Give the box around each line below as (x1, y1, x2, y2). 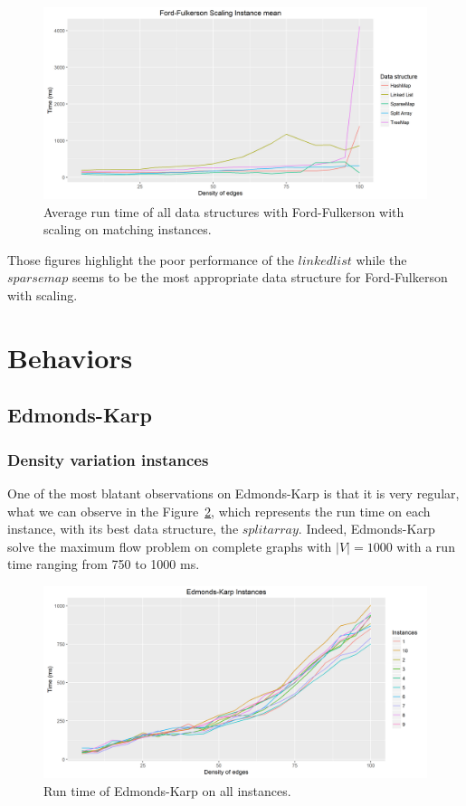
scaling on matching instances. (43, 220, 212, 239)
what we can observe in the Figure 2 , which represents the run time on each (7, 501, 431, 520)
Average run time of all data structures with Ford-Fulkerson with (43, 202, 404, 221)
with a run (396, 536, 455, 555)
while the (356, 250, 407, 269)
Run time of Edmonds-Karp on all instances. (43, 781, 291, 800)
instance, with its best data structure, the (7, 519, 239, 538)
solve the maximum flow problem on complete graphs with (7, 536, 332, 555)
